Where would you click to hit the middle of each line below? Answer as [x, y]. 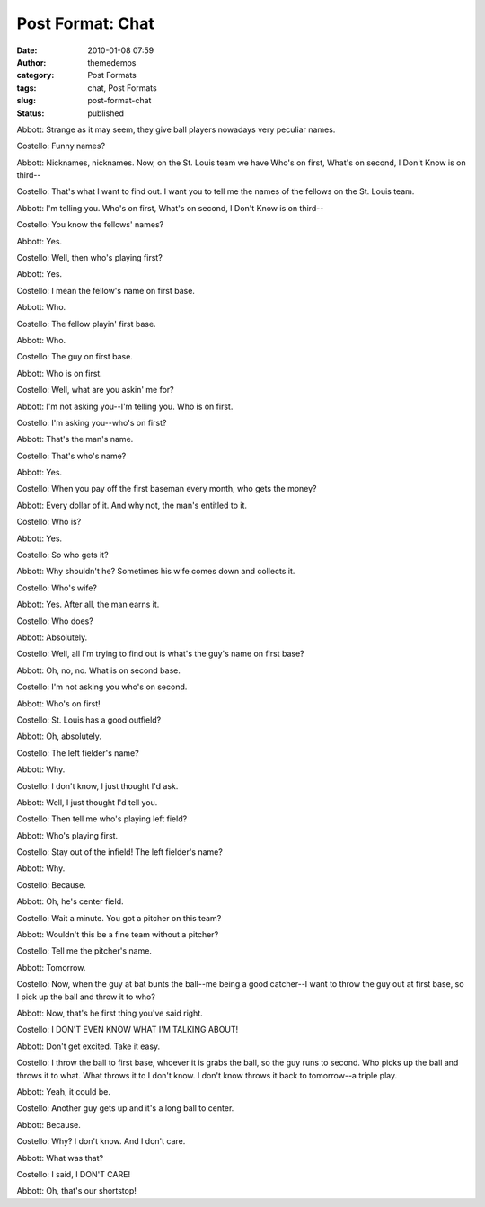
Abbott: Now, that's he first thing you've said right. [110, 1013]
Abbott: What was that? [60, 1158]
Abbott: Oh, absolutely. [59, 736]
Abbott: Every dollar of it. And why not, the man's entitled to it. [132, 505]
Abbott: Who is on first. [59, 373]
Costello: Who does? [55, 621]
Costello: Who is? [49, 522]
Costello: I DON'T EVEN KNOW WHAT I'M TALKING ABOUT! [128, 1030]
